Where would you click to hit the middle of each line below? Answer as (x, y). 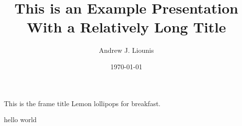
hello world (20, 119)
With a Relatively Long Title (126, 27)
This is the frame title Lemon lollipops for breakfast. (82, 103)
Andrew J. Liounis (126, 50)
